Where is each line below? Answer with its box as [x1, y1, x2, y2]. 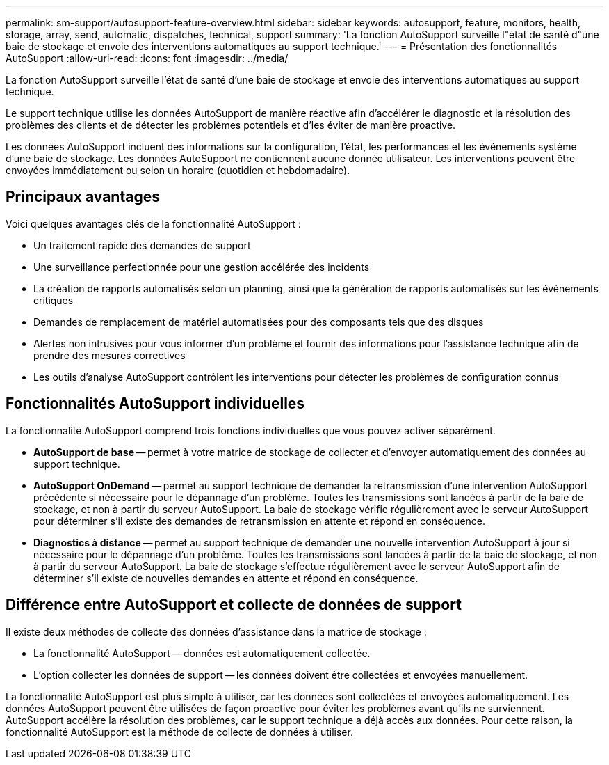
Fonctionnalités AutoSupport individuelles [6, 395, 305, 413]
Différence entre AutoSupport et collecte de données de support [6, 596, 462, 614]
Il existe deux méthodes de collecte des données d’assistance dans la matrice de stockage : [6, 625, 427, 638]
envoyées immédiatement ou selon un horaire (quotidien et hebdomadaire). [6, 164, 350, 176]
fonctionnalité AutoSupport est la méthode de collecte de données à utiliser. [6, 725, 353, 738]
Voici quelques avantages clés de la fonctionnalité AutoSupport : [6, 217, 301, 230]
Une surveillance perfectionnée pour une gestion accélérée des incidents [33, 260, 370, 273]
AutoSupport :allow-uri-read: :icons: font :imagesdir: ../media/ [6, 52, 289, 64]
